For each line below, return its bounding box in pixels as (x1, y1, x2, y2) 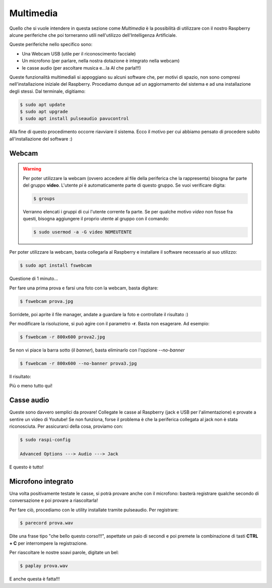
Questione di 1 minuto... (9, 275, 58, 282)
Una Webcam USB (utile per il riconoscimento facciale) (22, 50, 136, 56)
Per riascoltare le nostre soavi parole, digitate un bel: (9, 550, 119, 556)
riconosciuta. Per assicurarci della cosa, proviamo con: (9, 424, 123, 430)
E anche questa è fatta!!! (9, 576, 60, 582)
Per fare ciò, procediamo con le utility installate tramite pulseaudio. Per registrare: (9, 507, 179, 513)
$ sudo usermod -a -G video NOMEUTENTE (33, 229, 132, 235)
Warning (23, 166, 41, 172)
